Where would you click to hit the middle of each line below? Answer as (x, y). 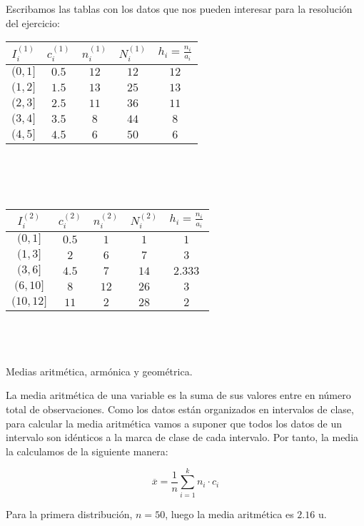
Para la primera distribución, (69, 514)
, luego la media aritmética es (229, 514)
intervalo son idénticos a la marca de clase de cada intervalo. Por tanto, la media (182, 437)
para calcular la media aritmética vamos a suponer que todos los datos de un (174, 423)
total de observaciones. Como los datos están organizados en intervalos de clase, (180, 409)
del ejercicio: (33, 22)
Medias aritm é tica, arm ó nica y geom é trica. (99, 371)
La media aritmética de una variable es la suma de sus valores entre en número (178, 395)
